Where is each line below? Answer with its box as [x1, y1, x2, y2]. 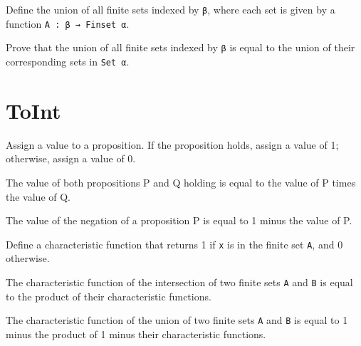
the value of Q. [6, 189, 70, 204]
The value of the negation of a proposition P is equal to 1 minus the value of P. [6, 213, 352, 228]
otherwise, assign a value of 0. [6, 151, 136, 166]
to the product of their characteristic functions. [6, 288, 211, 303]
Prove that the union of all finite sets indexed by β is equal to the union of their [6, 40, 355, 55]
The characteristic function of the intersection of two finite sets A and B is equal [6, 274, 353, 289]
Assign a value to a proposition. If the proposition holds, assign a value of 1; [6, 137, 339, 152]
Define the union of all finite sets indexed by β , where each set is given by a [6, 2, 335, 16]
